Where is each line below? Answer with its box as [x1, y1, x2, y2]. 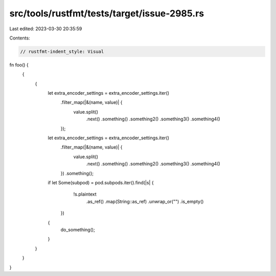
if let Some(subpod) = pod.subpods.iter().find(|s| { [48, 179, 154, 185]
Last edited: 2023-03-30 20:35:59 [9, 26, 82, 32]
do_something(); [60, 226, 96, 232]
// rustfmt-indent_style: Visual [20, 49, 104, 54]
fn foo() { [9, 61, 29, 68]
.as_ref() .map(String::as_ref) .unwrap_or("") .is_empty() [86, 198, 204, 204]
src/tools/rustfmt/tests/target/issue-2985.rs [9, 8, 204, 19]
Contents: [9, 35, 30, 41]
